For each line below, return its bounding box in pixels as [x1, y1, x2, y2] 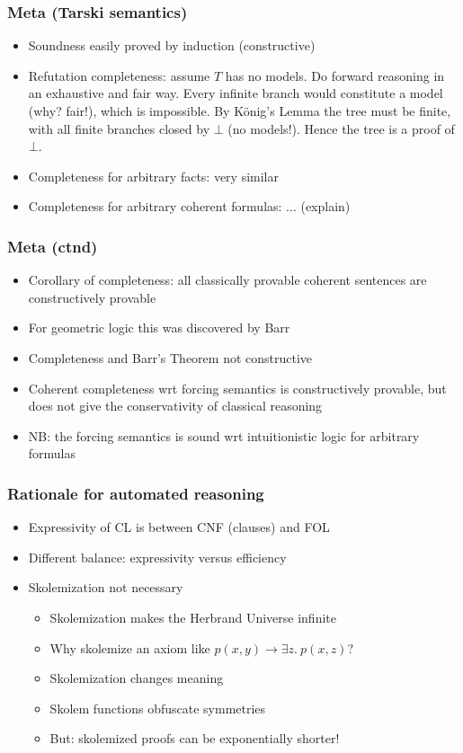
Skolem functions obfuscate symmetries [49, 698, 266, 717]
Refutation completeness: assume [28, 66, 210, 84]
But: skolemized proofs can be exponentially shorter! [49, 729, 340, 748]
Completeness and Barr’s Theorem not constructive [28, 348, 313, 367]
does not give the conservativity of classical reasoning [28, 396, 323, 415]
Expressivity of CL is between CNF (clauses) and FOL [28, 518, 330, 536]
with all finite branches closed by [28, 119, 210, 137]
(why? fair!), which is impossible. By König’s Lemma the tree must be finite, [28, 102, 451, 120]
